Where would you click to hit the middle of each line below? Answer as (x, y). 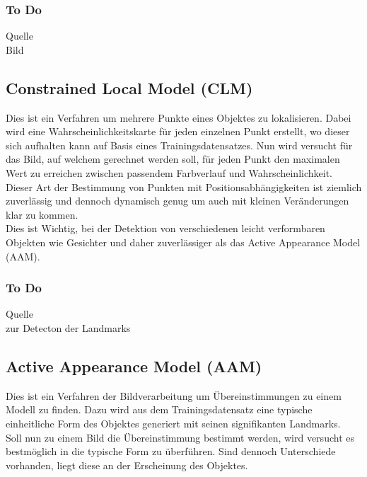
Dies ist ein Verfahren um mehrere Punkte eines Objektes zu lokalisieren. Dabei (179, 117)
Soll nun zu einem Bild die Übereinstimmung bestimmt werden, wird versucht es (180, 437)
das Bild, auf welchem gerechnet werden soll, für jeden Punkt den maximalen (173, 159)
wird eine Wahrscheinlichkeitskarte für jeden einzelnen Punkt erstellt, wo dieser (178, 131)
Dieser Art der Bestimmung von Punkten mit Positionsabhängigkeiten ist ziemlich (184, 186)
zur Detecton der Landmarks (68, 327)
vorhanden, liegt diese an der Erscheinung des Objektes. (127, 465)
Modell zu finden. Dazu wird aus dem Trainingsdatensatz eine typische (159, 409)
